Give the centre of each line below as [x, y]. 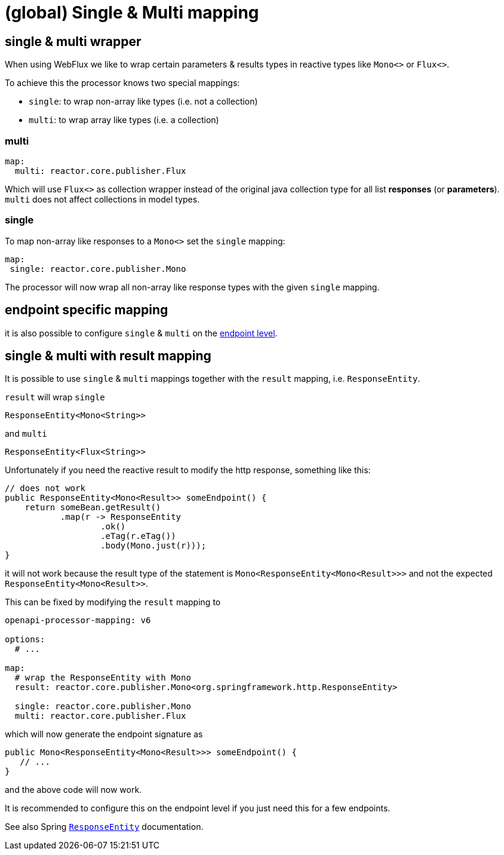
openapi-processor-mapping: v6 [78, 620]
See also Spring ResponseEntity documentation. [104, 827]
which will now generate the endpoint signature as [104, 734]
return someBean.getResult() [93, 508]
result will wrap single [55, 397]
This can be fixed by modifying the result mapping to [113, 602]
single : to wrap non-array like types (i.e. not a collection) [143, 102]
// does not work [45, 488]
